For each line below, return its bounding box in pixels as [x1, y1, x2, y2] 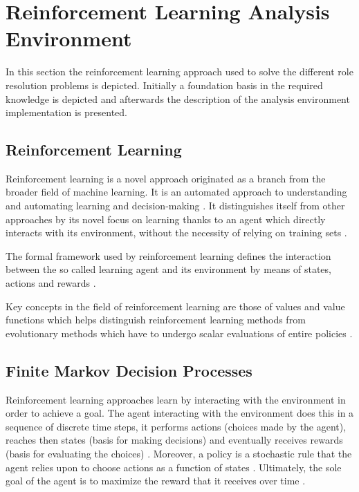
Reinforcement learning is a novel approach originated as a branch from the [6, 171, 326, 185]
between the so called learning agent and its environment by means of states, [6, 262, 331, 276]
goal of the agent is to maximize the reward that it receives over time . [6, 473, 306, 488]
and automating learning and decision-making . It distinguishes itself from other [6, 198, 345, 213]
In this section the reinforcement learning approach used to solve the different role [6, 64, 353, 79]
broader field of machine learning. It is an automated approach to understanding [6, 184, 347, 199]
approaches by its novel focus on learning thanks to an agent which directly [6, 211, 326, 226]
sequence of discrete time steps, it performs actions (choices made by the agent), [6, 419, 347, 433]
